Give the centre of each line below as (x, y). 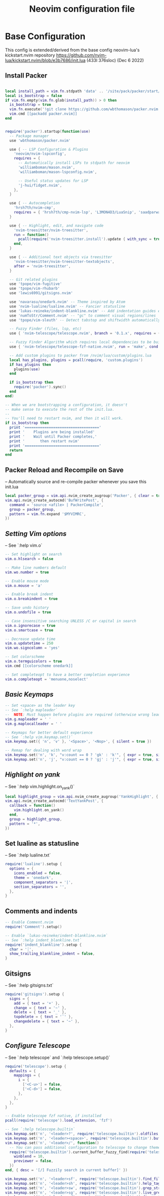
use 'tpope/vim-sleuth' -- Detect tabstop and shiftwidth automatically (85, 320)
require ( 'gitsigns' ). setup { (35, 994)
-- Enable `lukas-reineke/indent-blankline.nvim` (57, 936)
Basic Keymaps (29, 694)
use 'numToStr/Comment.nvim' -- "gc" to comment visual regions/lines (83, 316)
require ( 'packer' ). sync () (40, 387)
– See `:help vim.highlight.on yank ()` (40, 787)
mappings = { (27, 1076)
